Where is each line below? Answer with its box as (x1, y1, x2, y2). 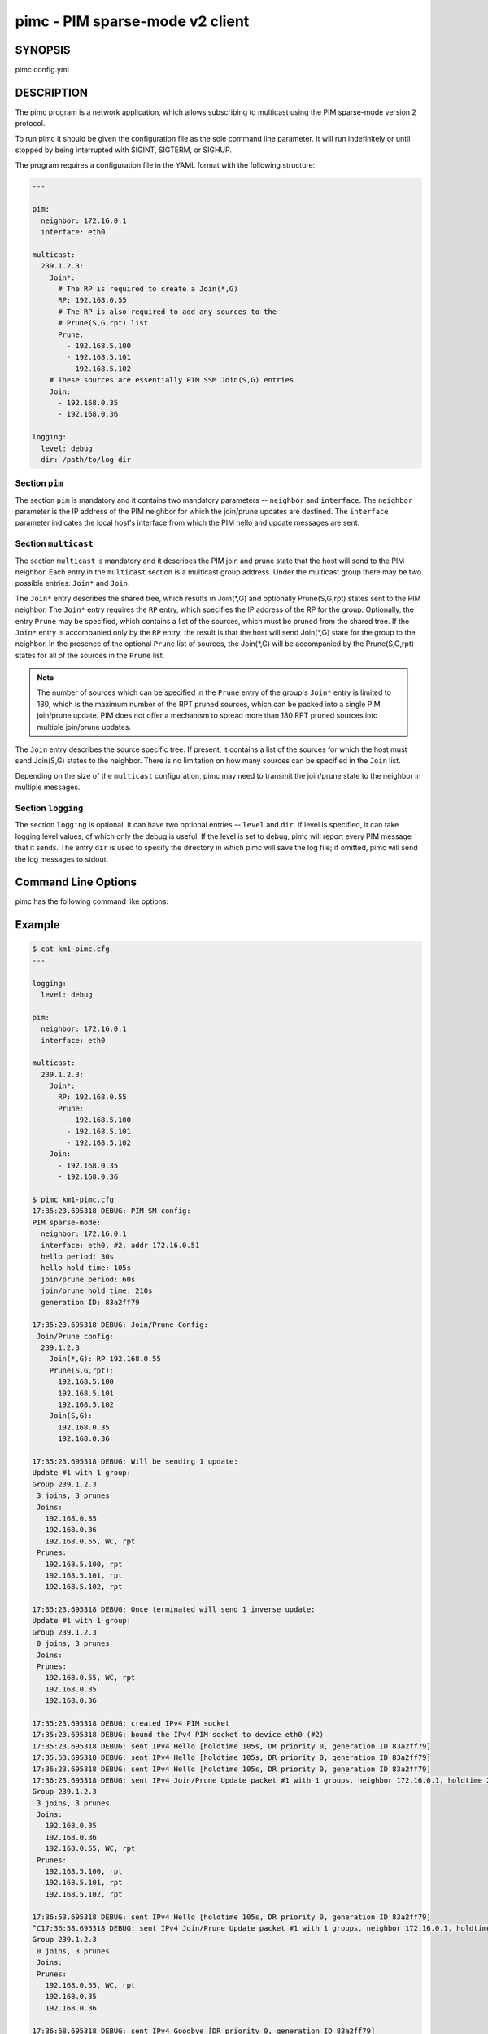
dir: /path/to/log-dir (41, 455, 132, 464)
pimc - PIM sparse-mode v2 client (15, 12, 250, 30)
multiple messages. (15, 782, 81, 792)
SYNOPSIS (15, 43, 71, 57)
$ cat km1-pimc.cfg (32, 945, 110, 954)
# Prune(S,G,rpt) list (58, 318, 149, 328)
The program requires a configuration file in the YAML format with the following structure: (15, 159, 316, 170)
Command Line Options (15, 875, 137, 889)
